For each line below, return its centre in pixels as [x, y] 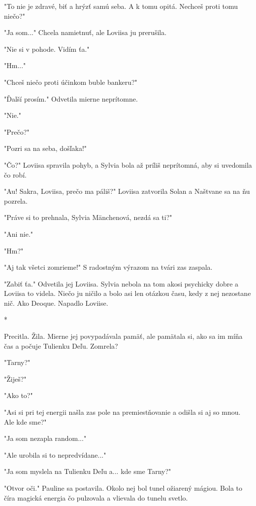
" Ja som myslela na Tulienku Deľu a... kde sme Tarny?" [88, 471]
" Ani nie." [19, 234]
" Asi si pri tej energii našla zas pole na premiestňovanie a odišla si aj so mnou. [122, 412]
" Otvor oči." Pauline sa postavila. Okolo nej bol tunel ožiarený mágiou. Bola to [123, 488]
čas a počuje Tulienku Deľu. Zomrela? [61, 345]
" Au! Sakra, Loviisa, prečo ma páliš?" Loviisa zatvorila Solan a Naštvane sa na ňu [127, 191]
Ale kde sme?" [25, 421]
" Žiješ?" [15, 379]
